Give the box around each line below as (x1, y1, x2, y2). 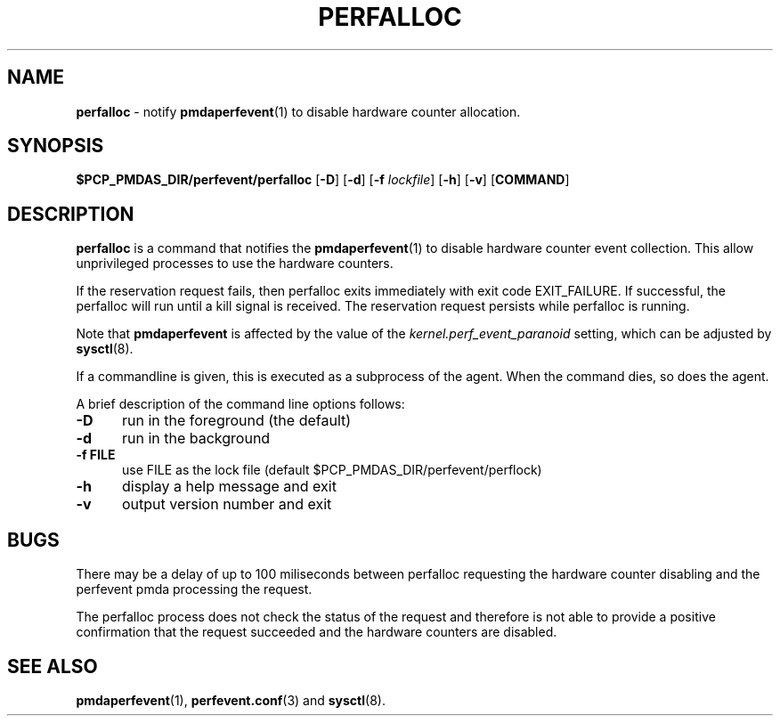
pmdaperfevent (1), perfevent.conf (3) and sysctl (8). (76, 692, 386, 708)
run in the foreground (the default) (121, 411, 352, 430)
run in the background (121, 429, 271, 448)
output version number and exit (121, 495, 332, 514)
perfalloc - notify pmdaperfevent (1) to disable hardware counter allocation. (76, 103, 521, 119)
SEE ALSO (7, 654, 98, 678)
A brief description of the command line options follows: (76, 396, 405, 412)
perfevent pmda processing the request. (76, 581, 313, 597)
